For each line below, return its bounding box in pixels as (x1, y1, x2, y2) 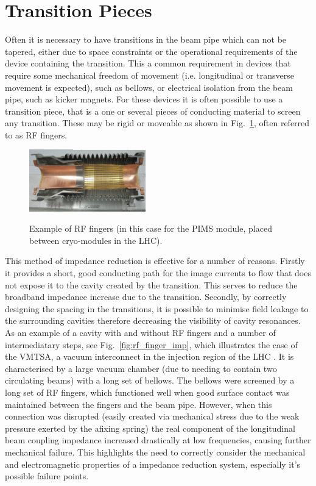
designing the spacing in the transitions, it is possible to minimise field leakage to (5, 302, 309, 315)
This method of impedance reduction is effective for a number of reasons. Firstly (5, 254, 305, 267)
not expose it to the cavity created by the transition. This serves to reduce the (5, 278, 298, 291)
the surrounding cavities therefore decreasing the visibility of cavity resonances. (5, 314, 301, 327)
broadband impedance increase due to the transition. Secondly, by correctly (5, 290, 287, 303)
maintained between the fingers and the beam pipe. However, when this (5, 398, 272, 410)
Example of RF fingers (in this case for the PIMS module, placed (29, 222, 272, 235)
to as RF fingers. (5, 128, 68, 141)
